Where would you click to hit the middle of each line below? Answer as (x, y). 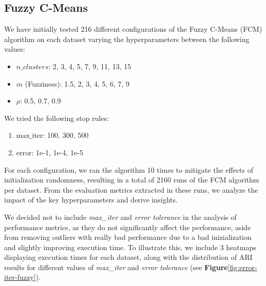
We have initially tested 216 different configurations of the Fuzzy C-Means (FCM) (133, 29)
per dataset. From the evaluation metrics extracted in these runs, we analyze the (131, 189)
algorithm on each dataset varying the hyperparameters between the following (127, 39)
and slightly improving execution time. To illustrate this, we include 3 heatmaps (130, 247)
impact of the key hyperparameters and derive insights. (91, 200)
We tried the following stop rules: (57, 118)
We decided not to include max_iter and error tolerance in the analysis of (120, 217)
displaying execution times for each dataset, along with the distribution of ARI (128, 257)
